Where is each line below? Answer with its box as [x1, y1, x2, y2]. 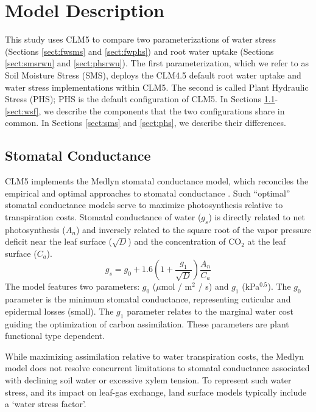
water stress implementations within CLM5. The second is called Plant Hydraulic [5, 80, 309, 93]
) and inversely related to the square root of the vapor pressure [75, 223, 311, 236]
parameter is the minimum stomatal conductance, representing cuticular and [5, 293, 291, 306]
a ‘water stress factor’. [5, 397, 86, 410]
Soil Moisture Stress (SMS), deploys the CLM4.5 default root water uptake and [5, 68, 301, 81]
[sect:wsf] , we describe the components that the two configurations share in [5, 104, 285, 117]
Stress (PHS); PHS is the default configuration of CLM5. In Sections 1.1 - [5, 93, 278, 105]
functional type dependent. [5, 329, 105, 342]
